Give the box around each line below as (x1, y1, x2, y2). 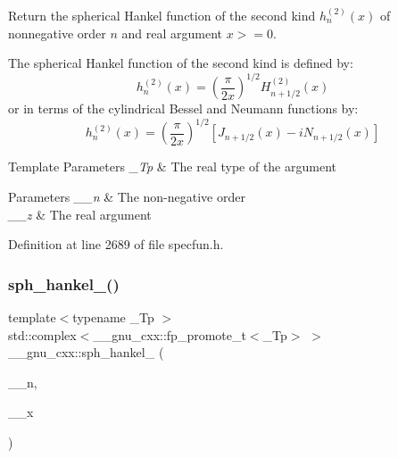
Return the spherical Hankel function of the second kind (8, 6, 316, 24)
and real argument (121, 23, 222, 42)
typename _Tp (72, 307, 154, 326)
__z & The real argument (8, 204, 152, 223)
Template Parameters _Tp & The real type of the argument (8, 157, 336, 176)
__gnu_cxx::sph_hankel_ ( (8, 343, 164, 362)
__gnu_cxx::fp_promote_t (93, 325, 246, 344)
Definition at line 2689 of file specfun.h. (8, 235, 224, 254)
